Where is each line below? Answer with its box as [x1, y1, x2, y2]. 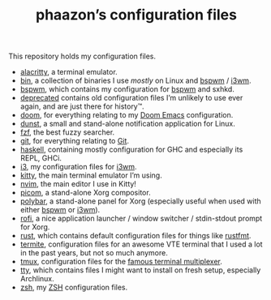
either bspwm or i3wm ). [19, 205, 101, 215]
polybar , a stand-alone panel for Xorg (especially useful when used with [19, 196, 261, 206]
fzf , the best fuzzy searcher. [19, 127, 115, 137]
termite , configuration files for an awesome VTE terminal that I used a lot [19, 239, 263, 249]
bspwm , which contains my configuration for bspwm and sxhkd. [19, 84, 235, 94]
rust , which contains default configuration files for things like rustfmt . [19, 231, 252, 241]
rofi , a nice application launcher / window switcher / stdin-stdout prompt [19, 213, 263, 224]
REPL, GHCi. [19, 153, 62, 163]
